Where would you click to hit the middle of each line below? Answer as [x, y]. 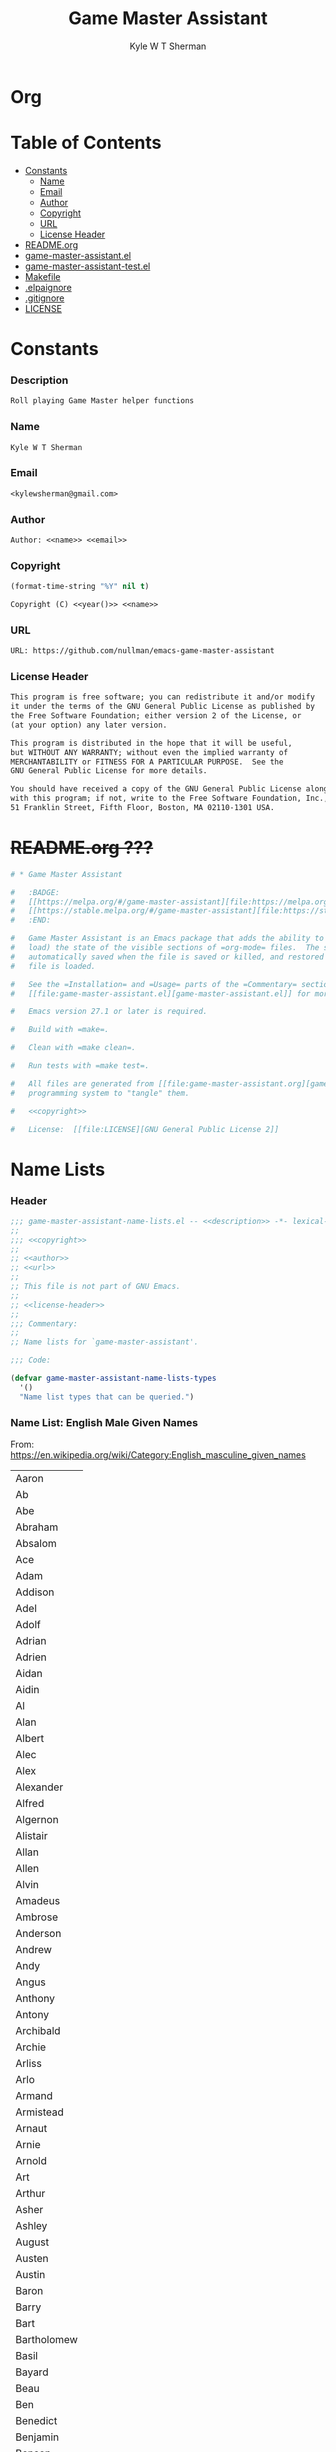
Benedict [36, 2420]
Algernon [37, 1819]
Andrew [34, 1949]
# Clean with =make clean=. [73, 1048]
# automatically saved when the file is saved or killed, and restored [167, 957]
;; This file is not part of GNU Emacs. [96, 1287]
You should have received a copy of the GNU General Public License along [169, 789]
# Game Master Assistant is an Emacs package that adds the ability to [167, 938]
